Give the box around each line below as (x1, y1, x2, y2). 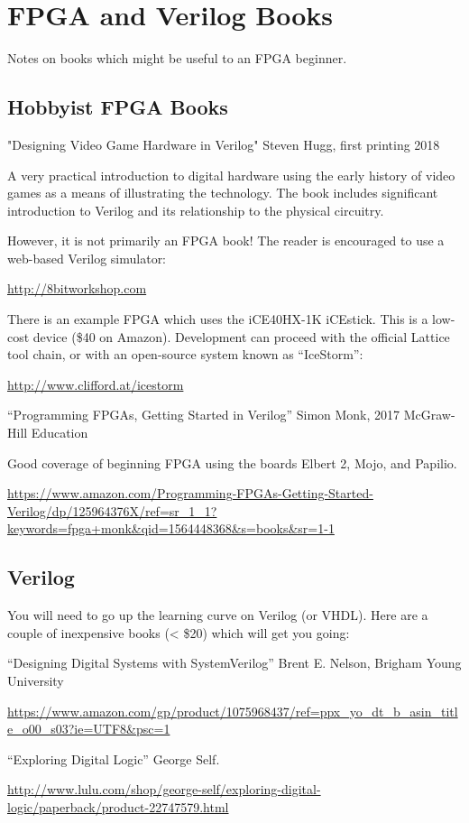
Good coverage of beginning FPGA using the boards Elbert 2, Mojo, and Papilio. (7, 453, 457, 472)
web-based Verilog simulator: (7, 248, 167, 267)
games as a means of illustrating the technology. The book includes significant (7, 183, 438, 202)
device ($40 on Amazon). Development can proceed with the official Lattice (32, 327, 450, 346)
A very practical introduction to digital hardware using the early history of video (7, 165, 455, 184)
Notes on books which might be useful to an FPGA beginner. (7, 49, 347, 68)
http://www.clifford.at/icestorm (7, 375, 184, 393)
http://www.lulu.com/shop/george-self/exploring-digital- (7, 780, 321, 799)
